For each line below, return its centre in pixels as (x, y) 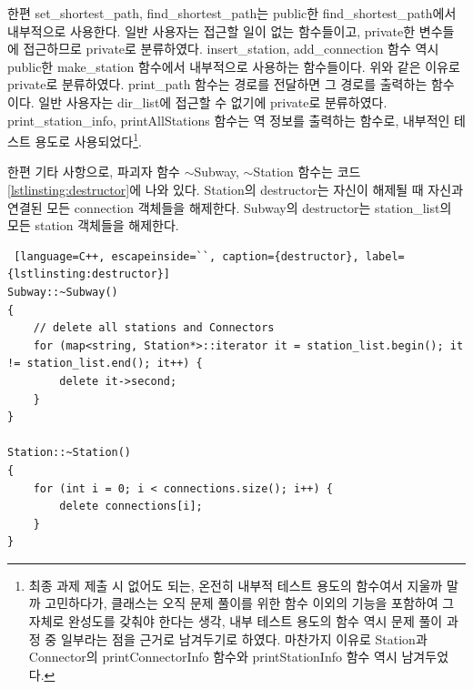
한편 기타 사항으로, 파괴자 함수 (94, 172)
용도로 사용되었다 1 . (88, 140)
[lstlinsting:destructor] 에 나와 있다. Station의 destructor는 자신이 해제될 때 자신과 (236, 189)
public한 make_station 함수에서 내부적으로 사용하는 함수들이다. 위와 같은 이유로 (234, 66)
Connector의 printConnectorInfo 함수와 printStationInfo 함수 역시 (213, 657)
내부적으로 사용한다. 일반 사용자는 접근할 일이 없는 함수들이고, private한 (211, 30)
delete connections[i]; (131, 507)
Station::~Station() (70, 453)
